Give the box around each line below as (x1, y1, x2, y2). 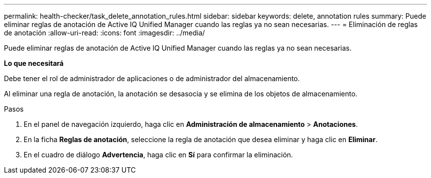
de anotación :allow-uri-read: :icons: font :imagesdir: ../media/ (4, 29, 205, 37)
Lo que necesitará (4, 59, 64, 67)
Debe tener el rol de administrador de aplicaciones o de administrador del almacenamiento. (4, 74, 300, 83)
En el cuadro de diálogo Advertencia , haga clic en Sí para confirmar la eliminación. (24, 150, 293, 159)
